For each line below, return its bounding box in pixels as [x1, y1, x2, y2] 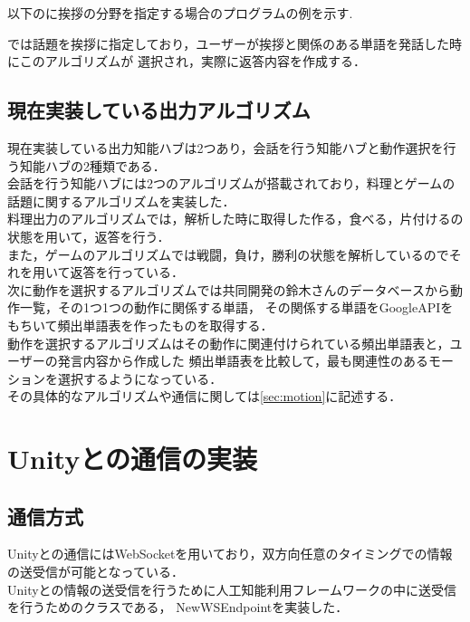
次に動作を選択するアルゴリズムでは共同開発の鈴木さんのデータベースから [7, 280, 450, 299]
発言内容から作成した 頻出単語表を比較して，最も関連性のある [57, 351, 428, 370]
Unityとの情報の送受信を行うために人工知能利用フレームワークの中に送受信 [7, 579, 457, 598]
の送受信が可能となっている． [7, 562, 184, 581]
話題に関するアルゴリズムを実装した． [7, 191, 235, 210]
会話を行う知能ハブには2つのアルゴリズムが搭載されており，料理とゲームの [7, 174, 456, 193]
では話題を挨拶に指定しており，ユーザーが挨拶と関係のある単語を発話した [7, 33, 449, 53]
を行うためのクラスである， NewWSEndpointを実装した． [7, 598, 349, 617]
